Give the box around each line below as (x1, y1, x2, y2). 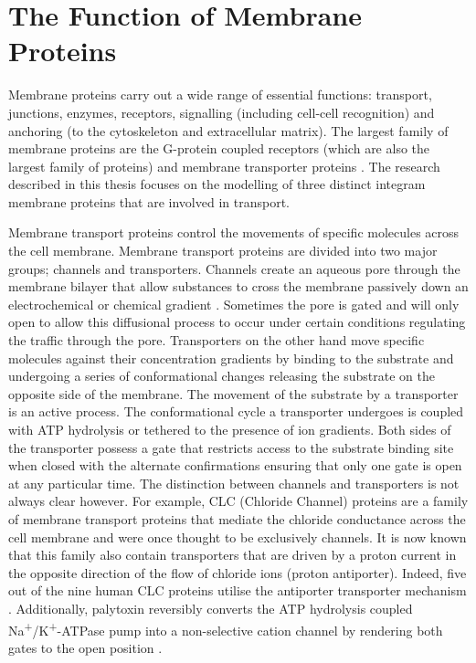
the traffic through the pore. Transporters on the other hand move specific (8, 331, 425, 350)
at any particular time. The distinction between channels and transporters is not (8, 473, 460, 492)
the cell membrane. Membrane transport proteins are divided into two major (8, 241, 438, 260)
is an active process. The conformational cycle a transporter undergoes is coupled (8, 402, 464, 421)
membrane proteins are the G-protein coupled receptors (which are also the (8, 139, 430, 158)
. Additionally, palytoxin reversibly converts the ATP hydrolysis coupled (8, 598, 413, 617)
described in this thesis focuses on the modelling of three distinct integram (8, 174, 426, 194)
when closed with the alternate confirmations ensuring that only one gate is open (8, 456, 462, 475)
